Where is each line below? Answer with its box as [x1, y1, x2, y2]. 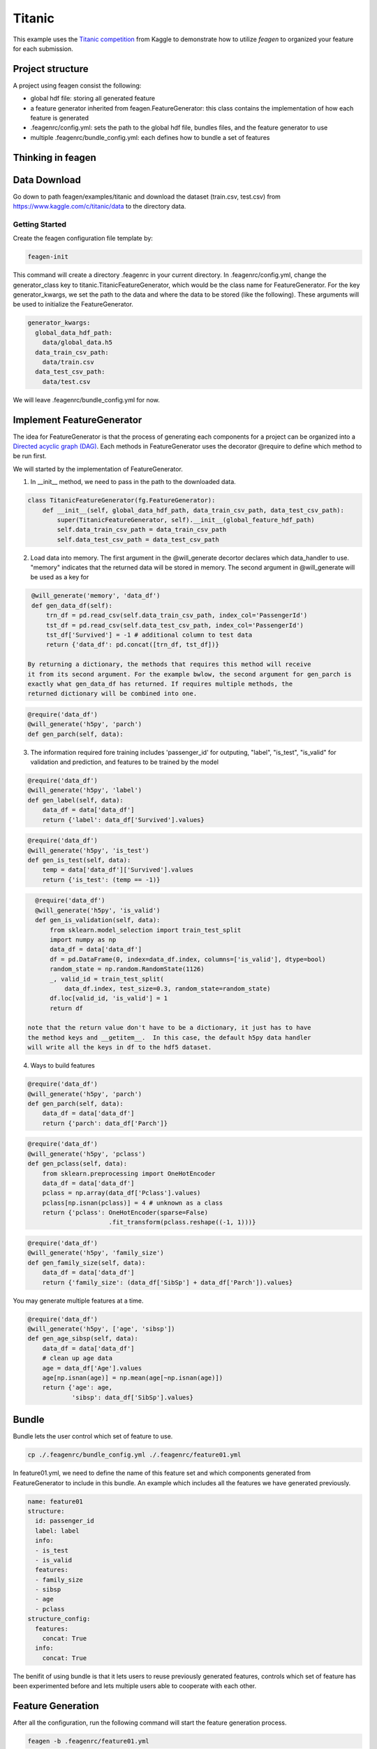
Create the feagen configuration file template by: [13, 234, 154, 243]
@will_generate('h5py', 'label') [27, 786, 142, 794]
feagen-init [27, 253, 69, 261]
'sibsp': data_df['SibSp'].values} [71, 1393, 193, 1401]
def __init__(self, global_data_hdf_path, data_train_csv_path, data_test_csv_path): [42, 506, 345, 514]
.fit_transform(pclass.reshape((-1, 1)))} [108, 1218, 256, 1226]
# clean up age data [42, 1354, 113, 1362]
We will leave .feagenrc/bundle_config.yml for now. [13, 395, 161, 404]
